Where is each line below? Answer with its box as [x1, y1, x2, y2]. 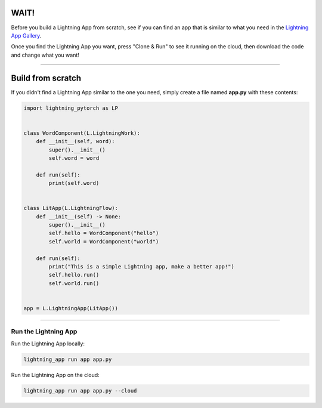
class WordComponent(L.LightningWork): [23, 129, 140, 137]
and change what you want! [11, 51, 80, 58]
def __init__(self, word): [36, 138, 116, 145]
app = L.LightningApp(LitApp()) [23, 305, 119, 311]
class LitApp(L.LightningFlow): [23, 205, 119, 212]
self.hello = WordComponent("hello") [48, 230, 159, 237]
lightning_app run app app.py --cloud [23, 387, 137, 394]
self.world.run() [48, 280, 100, 286]
